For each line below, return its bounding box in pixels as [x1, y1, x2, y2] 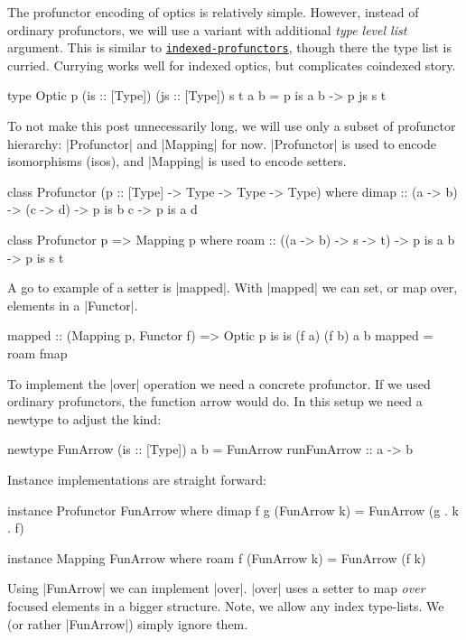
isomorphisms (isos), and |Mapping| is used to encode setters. [7, 152, 347, 171]
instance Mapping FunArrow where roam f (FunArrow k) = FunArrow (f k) [7, 548, 426, 567]
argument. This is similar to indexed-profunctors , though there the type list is [7, 38, 452, 57]
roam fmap [7, 343, 68, 362]
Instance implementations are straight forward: [7, 469, 266, 488]
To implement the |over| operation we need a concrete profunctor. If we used [7, 374, 431, 393]
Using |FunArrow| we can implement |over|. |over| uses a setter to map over [7, 579, 425, 598]
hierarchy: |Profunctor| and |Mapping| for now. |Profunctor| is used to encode [7, 134, 436, 153]
